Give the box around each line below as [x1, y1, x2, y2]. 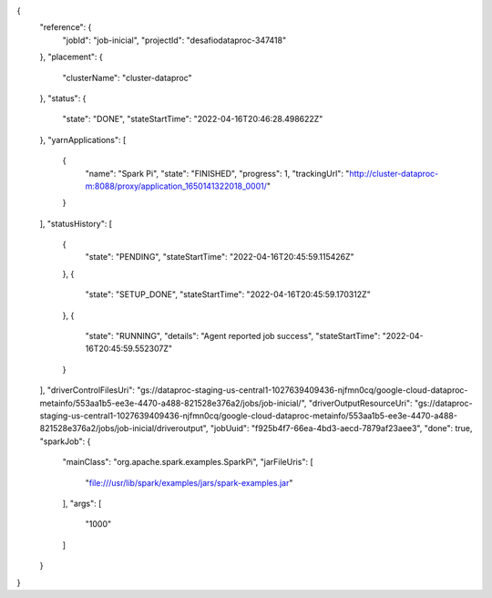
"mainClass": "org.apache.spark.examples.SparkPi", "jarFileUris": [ [62, 457, 313, 468]
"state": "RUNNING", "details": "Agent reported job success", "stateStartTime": [85, 331, 381, 342]
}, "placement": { [39, 51, 104, 63]
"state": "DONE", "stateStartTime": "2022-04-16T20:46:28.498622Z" [62, 114, 323, 125]
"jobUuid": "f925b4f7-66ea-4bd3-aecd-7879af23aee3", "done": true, [210, 423, 473, 434]
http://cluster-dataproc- [349, 168, 439, 179]
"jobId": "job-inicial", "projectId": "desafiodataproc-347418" [62, 35, 287, 46]
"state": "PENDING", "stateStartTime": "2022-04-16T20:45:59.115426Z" [85, 252, 354, 263]
